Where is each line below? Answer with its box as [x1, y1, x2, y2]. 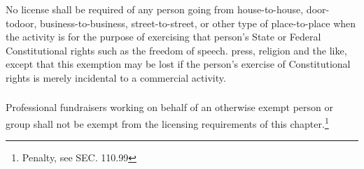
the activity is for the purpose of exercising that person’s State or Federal [6, 29, 321, 44]
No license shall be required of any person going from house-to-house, [6, 1, 304, 16]
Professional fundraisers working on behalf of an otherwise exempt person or [6, 100, 334, 115]
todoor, [6, 15, 37, 30]
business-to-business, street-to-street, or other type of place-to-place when [40, 15, 356, 30]
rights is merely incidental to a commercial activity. [6, 70, 226, 84]
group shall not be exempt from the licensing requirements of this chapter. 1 [6, 115, 329, 131]
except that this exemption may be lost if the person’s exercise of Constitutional [6, 57, 351, 71]
